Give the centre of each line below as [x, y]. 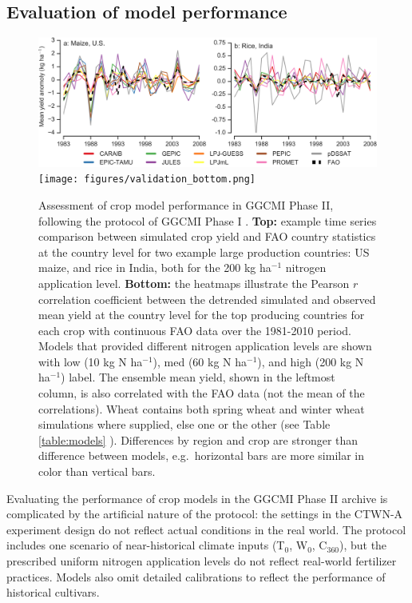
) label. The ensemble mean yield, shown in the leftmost [198, 377]
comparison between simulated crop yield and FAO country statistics [207, 236]
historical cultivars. [53, 592]
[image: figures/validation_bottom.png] [147, 180]
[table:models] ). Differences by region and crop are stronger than [198, 439]
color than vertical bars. [97, 471]
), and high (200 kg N [311, 361]
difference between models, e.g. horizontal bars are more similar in [201, 455]
